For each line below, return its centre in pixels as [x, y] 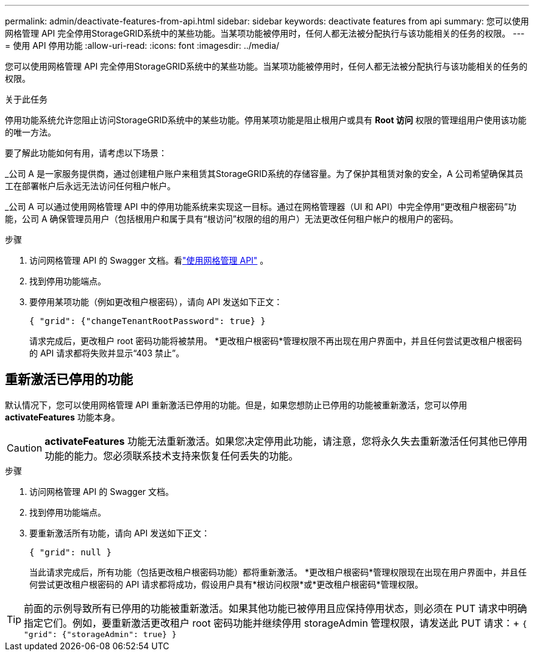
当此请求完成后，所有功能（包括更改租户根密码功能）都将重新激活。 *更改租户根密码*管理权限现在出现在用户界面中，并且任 [278, 572]
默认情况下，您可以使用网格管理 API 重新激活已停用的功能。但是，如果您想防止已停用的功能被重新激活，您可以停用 [236, 405]
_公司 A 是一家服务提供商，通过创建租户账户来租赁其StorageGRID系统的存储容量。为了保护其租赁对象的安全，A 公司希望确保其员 [264, 174]
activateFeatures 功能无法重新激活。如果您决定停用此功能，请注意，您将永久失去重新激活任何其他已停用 [286, 441]
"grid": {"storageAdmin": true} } [100, 634]
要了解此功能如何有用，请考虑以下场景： [86, 153]
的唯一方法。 [30, 132]
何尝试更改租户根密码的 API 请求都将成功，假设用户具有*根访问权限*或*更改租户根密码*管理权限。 [226, 584]
